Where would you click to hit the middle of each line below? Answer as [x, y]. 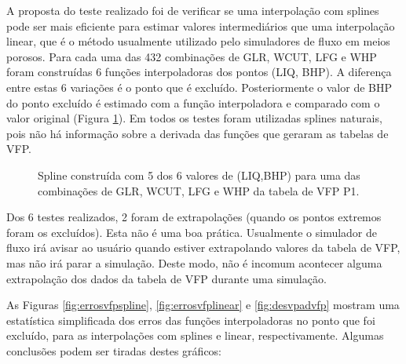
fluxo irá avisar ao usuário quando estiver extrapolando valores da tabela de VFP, [203, 248]
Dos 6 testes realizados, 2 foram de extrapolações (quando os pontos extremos [194, 217]
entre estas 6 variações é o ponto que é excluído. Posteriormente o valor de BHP [199, 87]
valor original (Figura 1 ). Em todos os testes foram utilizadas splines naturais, [194, 118]
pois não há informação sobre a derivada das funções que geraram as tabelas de [198, 133]
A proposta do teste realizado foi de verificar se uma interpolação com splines [193, 10]
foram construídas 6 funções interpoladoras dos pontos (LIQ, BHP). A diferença [199, 72]
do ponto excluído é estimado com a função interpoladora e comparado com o [193, 102]
